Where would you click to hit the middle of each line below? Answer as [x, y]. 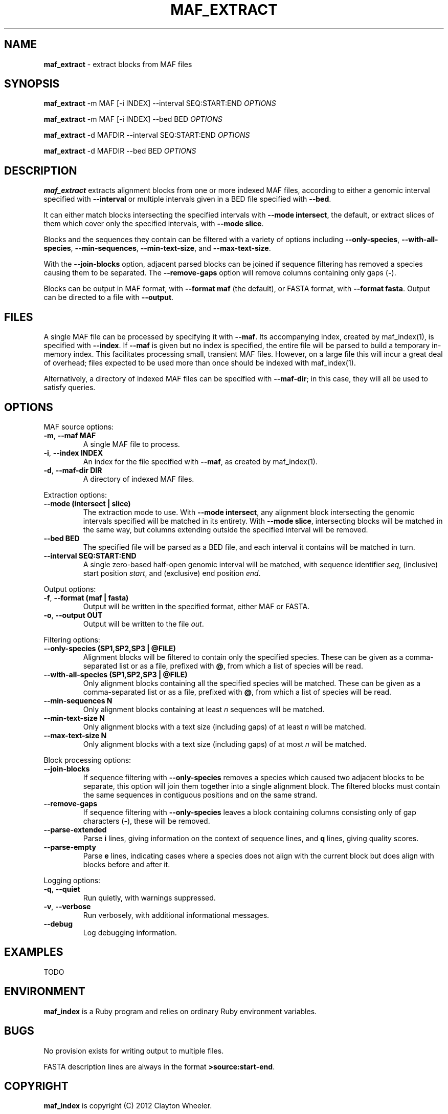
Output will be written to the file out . [143, 624]
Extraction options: [75, 495]
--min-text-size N [74, 718]
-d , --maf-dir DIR [73, 470]
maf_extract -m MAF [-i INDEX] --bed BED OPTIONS [133, 119]
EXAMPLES [34, 952]
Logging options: [72, 880]
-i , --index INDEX [73, 453]
